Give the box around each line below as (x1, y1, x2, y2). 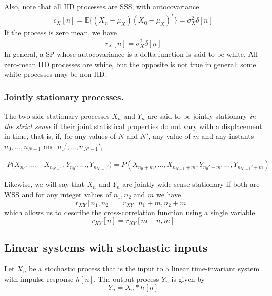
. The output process (94, 273, 159, 284)
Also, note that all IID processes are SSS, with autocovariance (4, 1, 199, 11)
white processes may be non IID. (4, 69, 107, 79)
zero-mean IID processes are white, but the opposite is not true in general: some (4, 58, 256, 69)
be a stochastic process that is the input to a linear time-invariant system (29, 263, 260, 274)
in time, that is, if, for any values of (4, 131, 116, 141)
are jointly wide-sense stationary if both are (122, 179, 260, 189)
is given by (171, 273, 205, 284)
